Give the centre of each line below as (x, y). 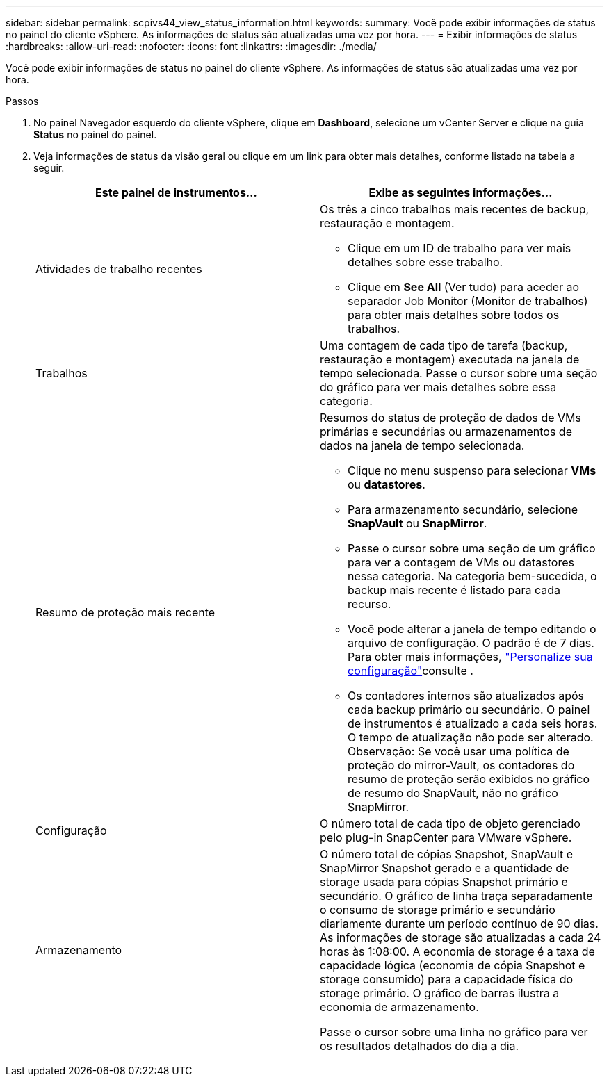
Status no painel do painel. (95, 134)
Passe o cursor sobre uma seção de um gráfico (472, 548)
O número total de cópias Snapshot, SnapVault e (447, 854)
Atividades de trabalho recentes (119, 269)
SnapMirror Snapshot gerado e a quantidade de (445, 868)
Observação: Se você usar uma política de (458, 751)
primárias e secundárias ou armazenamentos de (446, 432)
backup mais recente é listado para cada (454, 590)
